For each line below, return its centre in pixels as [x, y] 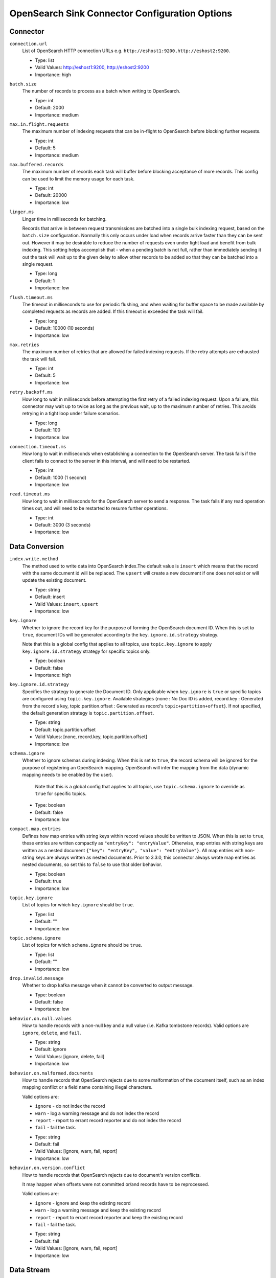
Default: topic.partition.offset [65, 729]
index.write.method [34, 559]
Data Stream [30, 1270]
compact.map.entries [35, 829]
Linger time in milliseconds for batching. [64, 219]
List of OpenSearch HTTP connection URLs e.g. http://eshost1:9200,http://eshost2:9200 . [126, 51]
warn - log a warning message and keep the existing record [98, 1210]
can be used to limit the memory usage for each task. [78, 178]
